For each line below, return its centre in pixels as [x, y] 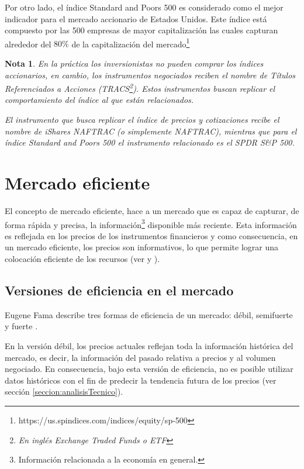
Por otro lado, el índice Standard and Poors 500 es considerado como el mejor [144, 7]
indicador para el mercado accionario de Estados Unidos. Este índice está [136, 18]
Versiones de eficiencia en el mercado [119, 290]
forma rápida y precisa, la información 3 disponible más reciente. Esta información [151, 223]
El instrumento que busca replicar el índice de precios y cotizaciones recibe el [142, 120]
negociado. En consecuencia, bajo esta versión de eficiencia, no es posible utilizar [149, 369]
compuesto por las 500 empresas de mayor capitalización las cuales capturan [141, 30]
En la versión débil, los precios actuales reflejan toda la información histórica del [149, 345]
